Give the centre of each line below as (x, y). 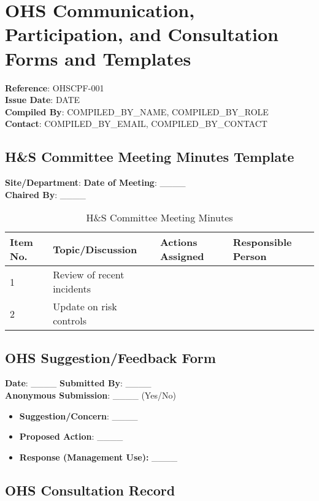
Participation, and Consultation (142, 34)
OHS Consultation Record (90, 490)
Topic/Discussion (95, 249)
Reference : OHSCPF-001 (55, 87)
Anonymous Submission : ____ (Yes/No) (90, 395)
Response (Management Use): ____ (98, 457)
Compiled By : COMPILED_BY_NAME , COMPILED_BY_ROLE (137, 111)
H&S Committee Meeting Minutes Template (150, 157)
